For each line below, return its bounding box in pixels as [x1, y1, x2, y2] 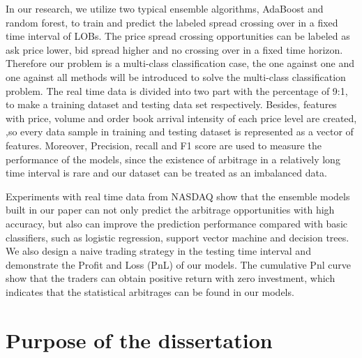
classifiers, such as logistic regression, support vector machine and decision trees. [6, 230, 349, 244]
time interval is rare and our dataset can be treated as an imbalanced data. [6, 165, 327, 180]
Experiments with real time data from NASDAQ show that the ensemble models [6, 188, 350, 203]
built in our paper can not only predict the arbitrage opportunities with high [6, 202, 335, 217]
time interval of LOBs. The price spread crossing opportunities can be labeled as [6, 29, 350, 43]
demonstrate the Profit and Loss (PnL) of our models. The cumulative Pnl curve [6, 257, 351, 271]
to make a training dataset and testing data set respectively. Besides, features [6, 97, 337, 112]
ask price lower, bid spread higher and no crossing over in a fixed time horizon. [6, 42, 343, 57]
